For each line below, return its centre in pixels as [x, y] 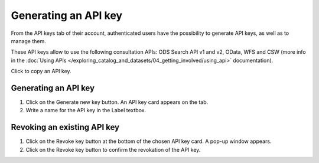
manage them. [29, 41]
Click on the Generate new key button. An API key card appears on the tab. [117, 102]
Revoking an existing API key [65, 127]
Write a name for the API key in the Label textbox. [86, 110]
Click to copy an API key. [41, 71]
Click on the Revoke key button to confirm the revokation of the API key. [113, 149]
